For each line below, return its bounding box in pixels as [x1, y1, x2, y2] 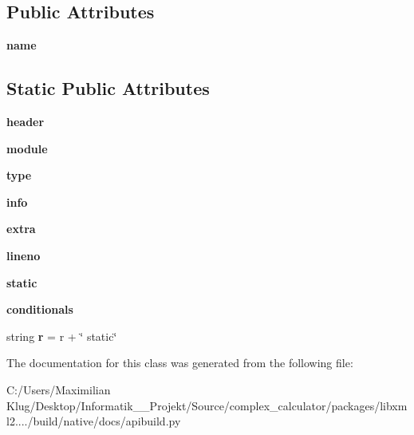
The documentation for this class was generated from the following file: [6, 354, 353, 371]
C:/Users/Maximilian [6, 381, 111, 397]
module [6, 140, 48, 156]
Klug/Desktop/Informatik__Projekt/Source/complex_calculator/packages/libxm [6, 397, 408, 413]
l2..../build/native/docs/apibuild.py [6, 413, 181, 429]
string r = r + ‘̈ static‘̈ [6, 327, 117, 344]
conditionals [6, 301, 73, 318]
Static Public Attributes [6, 76, 210, 101]
